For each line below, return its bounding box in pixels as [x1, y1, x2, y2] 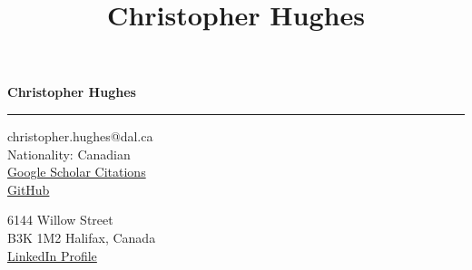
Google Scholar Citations [7, 162, 146, 181]
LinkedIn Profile [7, 246, 97, 265]
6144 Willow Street [7, 210, 113, 229]
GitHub [7, 179, 50, 198]
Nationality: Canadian [7, 144, 131, 163]
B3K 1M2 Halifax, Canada [7, 227, 156, 246]
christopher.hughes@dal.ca [7, 126, 153, 145]
